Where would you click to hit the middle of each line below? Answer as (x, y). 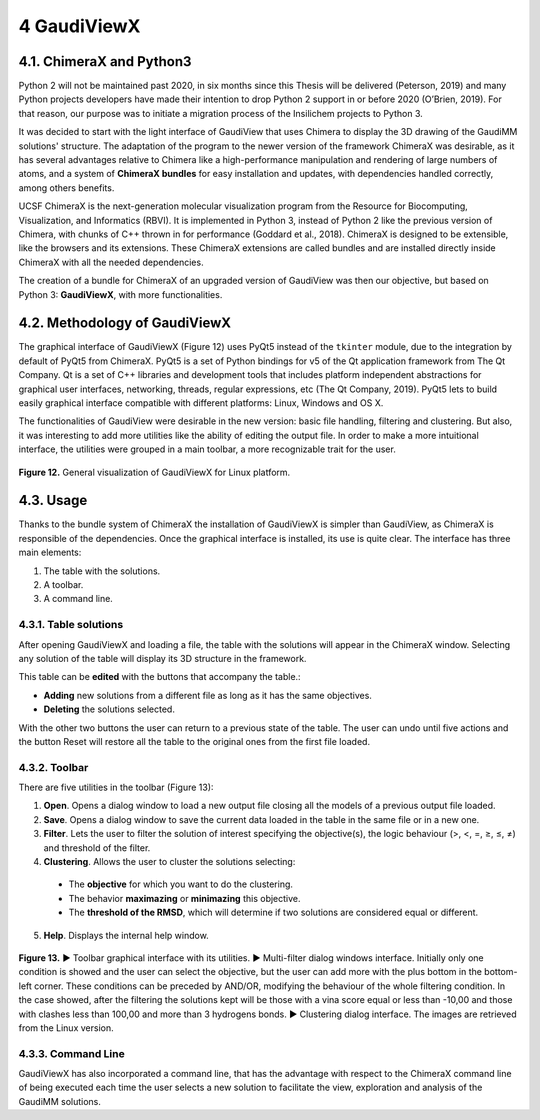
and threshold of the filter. (97, 847)
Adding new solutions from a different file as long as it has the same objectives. (207, 695)
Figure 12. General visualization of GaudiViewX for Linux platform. (154, 472)
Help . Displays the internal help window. (126, 935)
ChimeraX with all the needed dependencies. (111, 262)
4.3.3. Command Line (71, 1053)
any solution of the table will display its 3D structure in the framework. (162, 658)
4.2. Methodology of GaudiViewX (125, 323)
